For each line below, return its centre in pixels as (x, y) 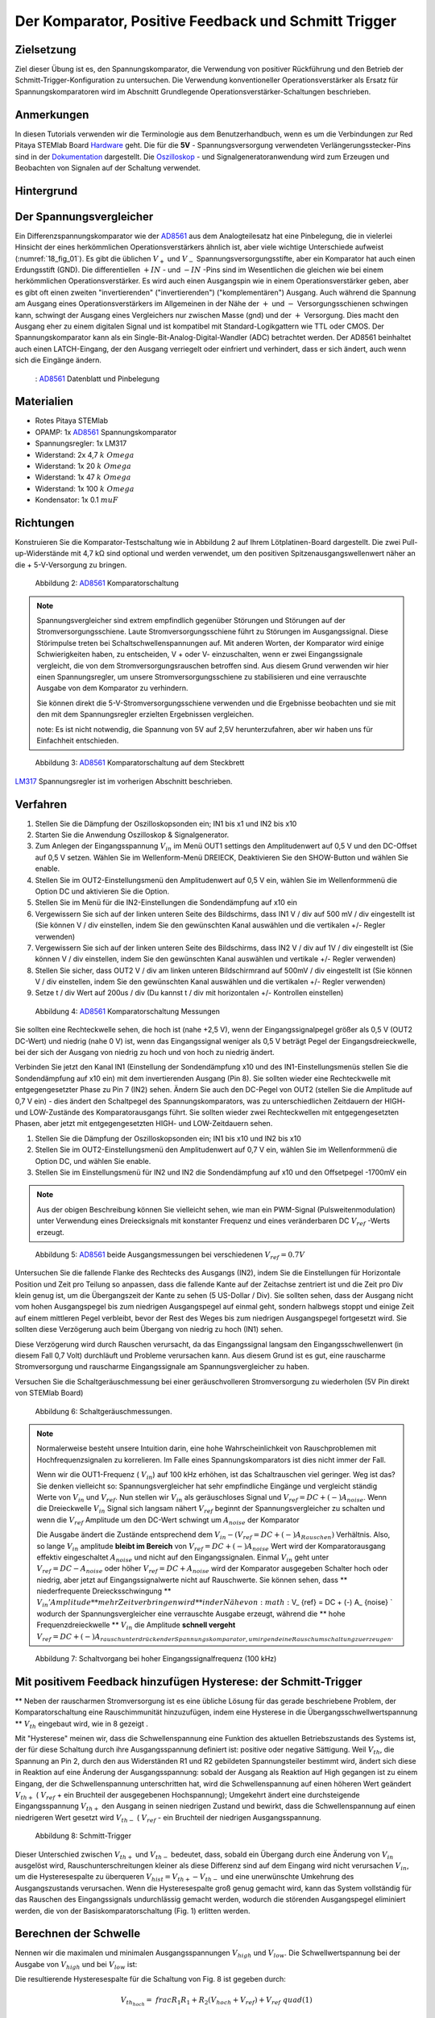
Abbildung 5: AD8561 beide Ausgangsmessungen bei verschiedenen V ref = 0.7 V (170, 1255)
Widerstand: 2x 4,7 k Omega (85, 454)
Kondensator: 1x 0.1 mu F (77, 500)
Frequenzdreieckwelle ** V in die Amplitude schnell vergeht (136, 1626)
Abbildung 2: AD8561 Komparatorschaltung (107, 583)
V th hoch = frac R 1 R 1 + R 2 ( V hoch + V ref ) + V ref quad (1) (217, 2001)
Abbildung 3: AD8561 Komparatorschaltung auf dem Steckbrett (140, 763)
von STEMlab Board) (49, 1393)
